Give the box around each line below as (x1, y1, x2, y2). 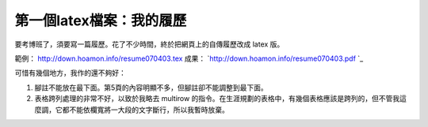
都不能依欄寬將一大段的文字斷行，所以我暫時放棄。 (62, 105, 229, 114)
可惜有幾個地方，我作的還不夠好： (14, 68, 126, 78)
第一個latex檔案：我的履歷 (14, 12, 187, 29)
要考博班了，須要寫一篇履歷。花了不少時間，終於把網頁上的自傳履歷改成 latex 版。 (14, 39, 285, 49)
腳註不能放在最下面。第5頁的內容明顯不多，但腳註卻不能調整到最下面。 (34, 83, 269, 92)
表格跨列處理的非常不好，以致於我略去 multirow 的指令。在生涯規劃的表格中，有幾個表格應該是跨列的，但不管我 (34, 94, 400, 103)
